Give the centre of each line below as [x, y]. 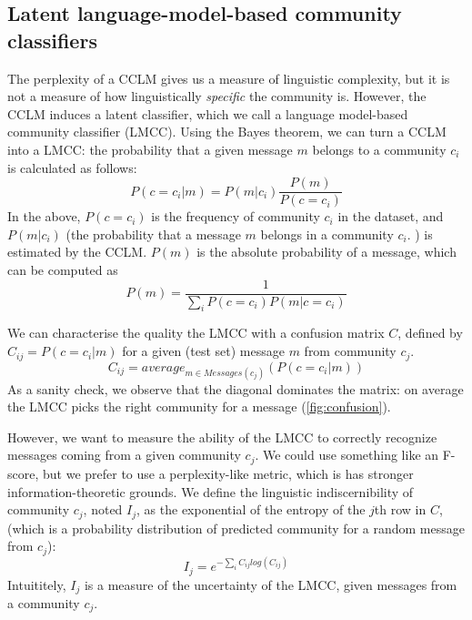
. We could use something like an [347, 455]
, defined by [430, 333]
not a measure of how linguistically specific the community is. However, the [217, 96]
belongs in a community [327, 234]
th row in [400, 509]
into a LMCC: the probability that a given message [150, 149]
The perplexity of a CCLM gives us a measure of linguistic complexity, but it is [229, 78]
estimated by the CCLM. [77, 252]
